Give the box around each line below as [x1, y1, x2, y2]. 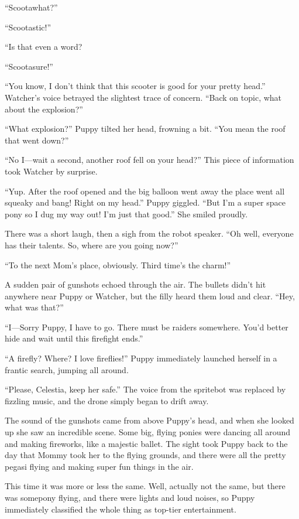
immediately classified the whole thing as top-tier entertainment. [5, 503, 236, 515]
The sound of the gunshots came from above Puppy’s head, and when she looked [5, 414, 294, 426]
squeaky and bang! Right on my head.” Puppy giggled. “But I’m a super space [5, 196, 286, 209]
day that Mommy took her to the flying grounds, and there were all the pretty [5, 449, 286, 461]
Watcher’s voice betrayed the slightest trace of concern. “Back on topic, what [5, 91, 282, 103]
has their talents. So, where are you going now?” [5, 238, 178, 251]
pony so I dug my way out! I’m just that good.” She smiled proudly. [5, 207, 248, 220]
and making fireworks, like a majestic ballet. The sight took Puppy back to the [5, 437, 288, 449]
